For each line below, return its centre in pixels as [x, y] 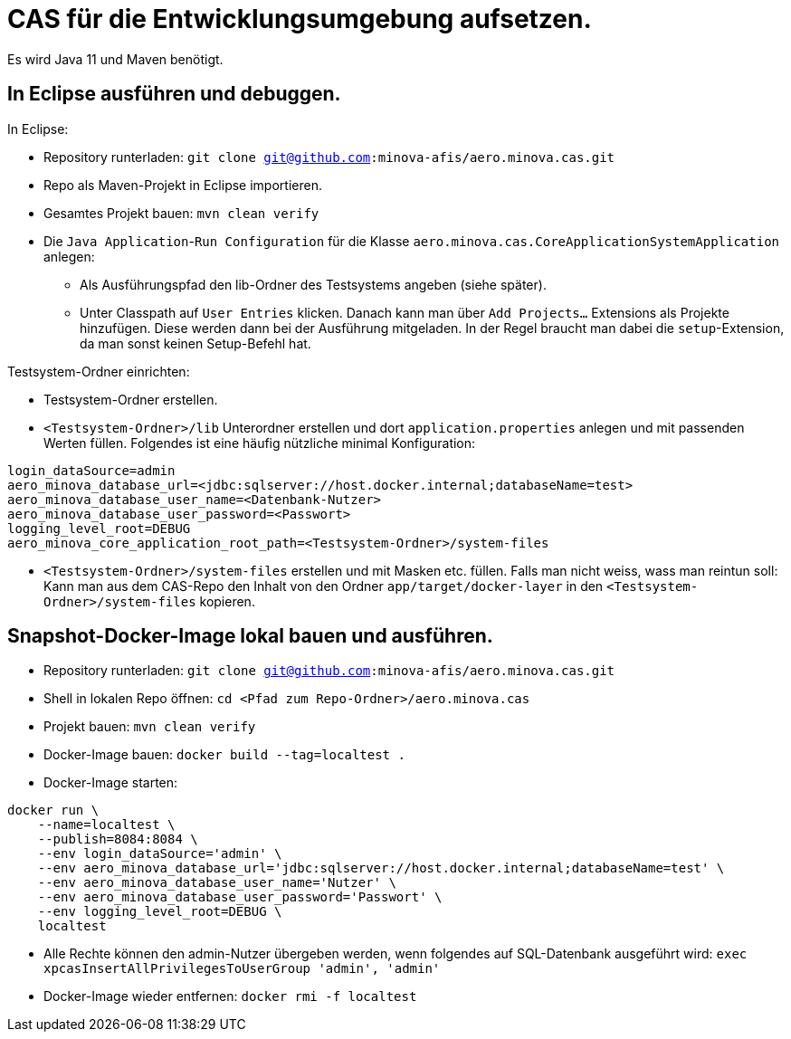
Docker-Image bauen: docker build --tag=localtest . [224, 755]
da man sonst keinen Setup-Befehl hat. [195, 343]
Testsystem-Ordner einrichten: [99, 371]
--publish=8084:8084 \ [118, 839]
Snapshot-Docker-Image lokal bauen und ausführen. [250, 636]
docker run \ [53, 810]
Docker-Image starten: [111, 783]
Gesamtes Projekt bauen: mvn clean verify [181, 213]
